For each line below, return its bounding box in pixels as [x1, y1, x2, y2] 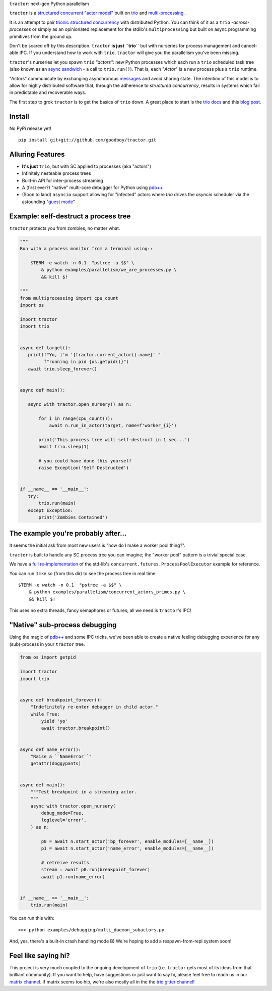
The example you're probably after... [9, 529, 127, 538]
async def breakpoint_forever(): [20, 697, 103, 702]
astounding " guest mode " [22, 199, 76, 205]
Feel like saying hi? [9, 951, 70, 960]
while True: [30, 711, 60, 717]
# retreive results [41, 860, 89, 865]
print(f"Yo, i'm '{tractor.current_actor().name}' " [28, 352, 161, 357]
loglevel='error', [41, 817, 87, 823]
